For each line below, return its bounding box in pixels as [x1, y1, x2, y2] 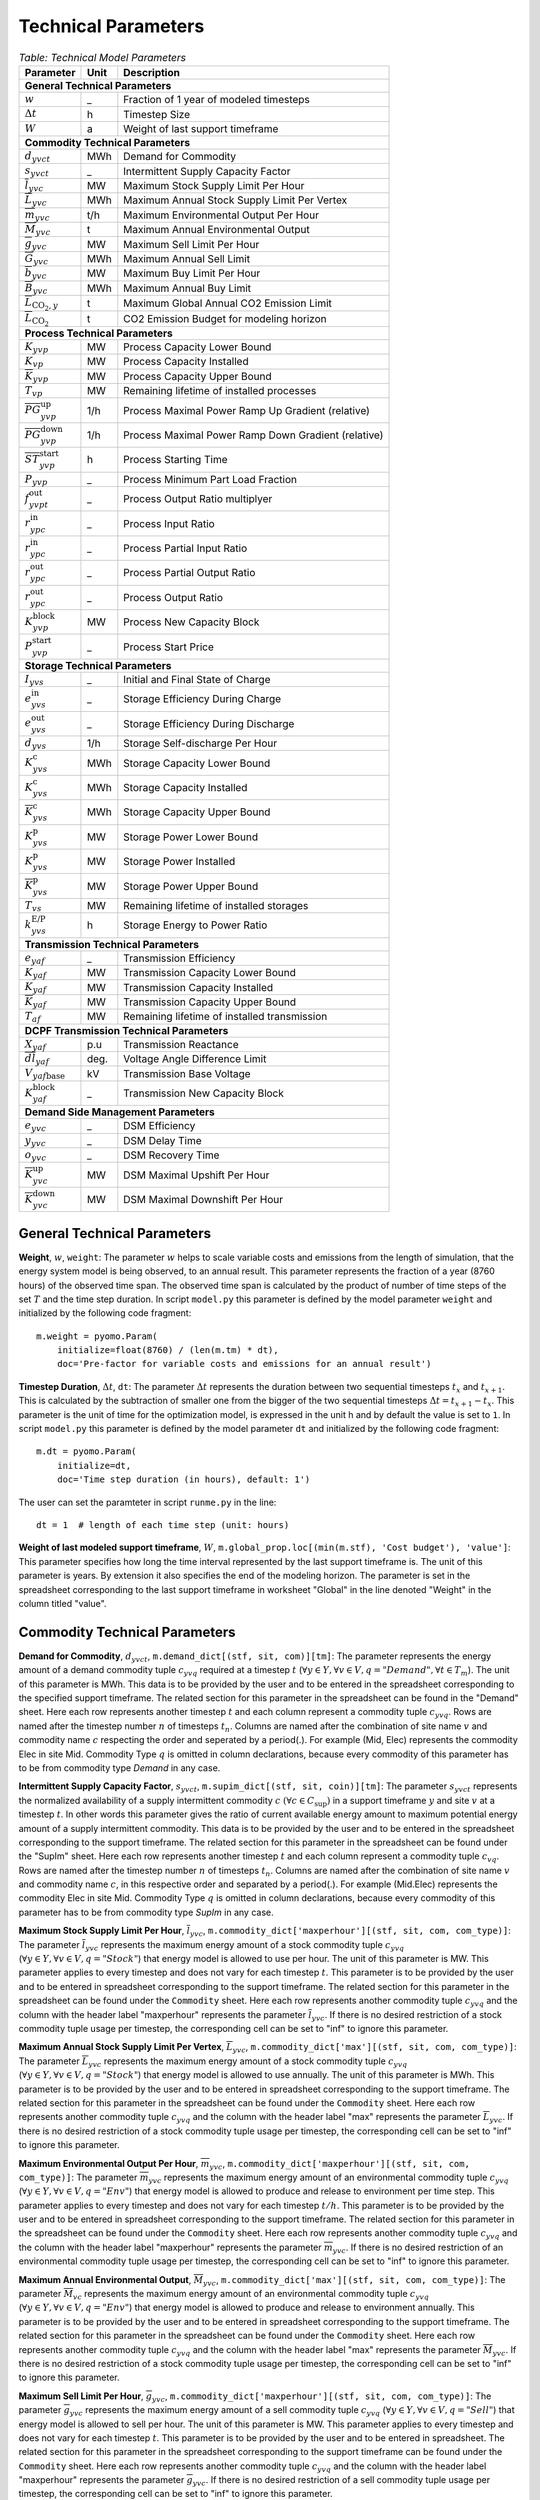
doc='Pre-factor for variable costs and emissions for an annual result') [56, 1358, 432, 1370]
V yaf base [24, 1066, 65, 1082]
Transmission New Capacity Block [123, 1086, 285, 1100]
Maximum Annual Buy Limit [123, 281, 252, 295]
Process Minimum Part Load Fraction [123, 472, 297, 486]
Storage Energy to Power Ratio [123, 918, 268, 932]
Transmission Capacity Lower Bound [123, 966, 297, 980]
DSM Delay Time [123, 1133, 202, 1147]
